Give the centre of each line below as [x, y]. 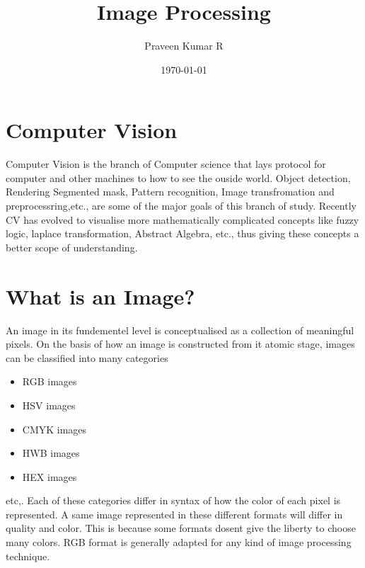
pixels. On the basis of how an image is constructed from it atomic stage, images [180, 344]
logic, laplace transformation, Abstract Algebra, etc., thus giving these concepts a [182, 233]
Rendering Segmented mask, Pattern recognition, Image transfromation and [170, 192]
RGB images [50, 381]
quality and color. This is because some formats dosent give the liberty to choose [181, 528]
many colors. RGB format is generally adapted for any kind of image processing [179, 542]
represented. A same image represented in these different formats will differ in [174, 514]
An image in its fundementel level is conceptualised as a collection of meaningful [180, 330]
